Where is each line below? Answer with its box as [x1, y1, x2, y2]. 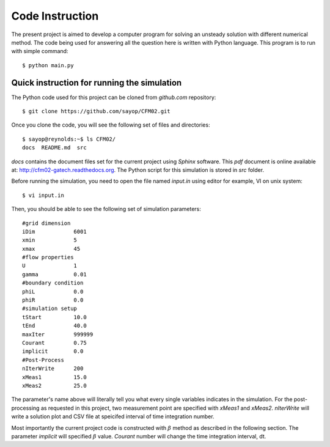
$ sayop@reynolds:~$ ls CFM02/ [22, 135, 116, 142]
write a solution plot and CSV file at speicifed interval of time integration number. [11, 413, 215, 420]
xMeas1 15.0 [22, 374, 87, 380]
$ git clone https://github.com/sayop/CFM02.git [22, 108, 170, 115]
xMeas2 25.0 [22, 382, 87, 389]
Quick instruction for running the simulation [11, 77, 182, 88]
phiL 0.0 [22, 288, 84, 295]
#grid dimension [22, 220, 71, 226]
